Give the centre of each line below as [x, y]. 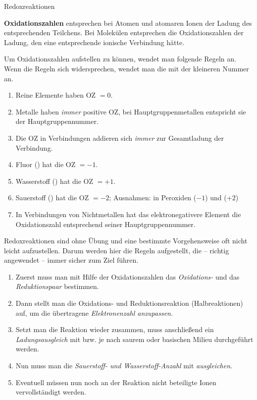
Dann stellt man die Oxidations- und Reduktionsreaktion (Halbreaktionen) [129, 303]
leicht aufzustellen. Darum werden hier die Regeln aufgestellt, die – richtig [117, 250]
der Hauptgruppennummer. [57, 121]
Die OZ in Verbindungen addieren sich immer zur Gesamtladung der [120, 138]
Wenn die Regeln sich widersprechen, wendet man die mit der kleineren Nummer [127, 68]
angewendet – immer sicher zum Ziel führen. [71, 260]
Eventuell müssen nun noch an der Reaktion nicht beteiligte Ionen [116, 382]
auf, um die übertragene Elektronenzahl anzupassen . [94, 313]
